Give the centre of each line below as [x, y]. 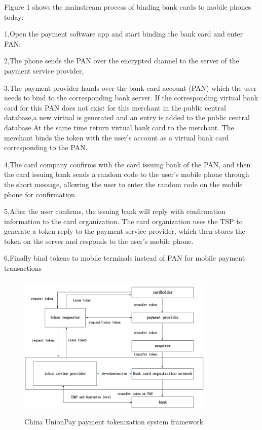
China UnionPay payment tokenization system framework [114, 421]
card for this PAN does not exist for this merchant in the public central [115, 107]
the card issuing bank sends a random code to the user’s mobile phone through [127, 174]
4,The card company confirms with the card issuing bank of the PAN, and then [127, 164]
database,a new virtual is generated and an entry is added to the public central [127, 117]
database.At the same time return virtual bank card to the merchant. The [119, 127]
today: [14, 16]
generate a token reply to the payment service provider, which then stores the [125, 231]
